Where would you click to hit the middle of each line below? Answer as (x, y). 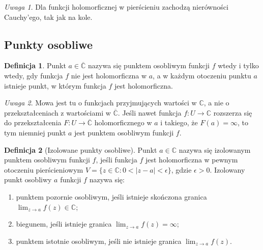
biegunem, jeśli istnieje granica (64, 224)
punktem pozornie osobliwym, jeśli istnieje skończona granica (111, 196)
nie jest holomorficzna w (109, 75)
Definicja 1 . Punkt (35, 65)
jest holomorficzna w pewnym (192, 160)
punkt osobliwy (28, 179)
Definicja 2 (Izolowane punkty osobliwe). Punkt (81, 149)
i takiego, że (179, 122)
